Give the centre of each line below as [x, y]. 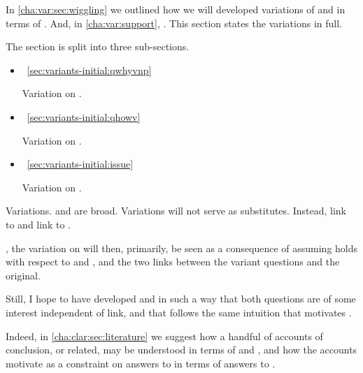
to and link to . [38, 224]
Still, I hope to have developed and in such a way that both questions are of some [181, 299]
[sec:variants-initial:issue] [80, 164]
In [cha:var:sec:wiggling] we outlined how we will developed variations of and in [176, 9]
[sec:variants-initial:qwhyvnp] [89, 70]
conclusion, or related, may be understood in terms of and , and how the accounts [181, 350]
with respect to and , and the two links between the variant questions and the [173, 262]
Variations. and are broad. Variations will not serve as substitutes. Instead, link [176, 211]
